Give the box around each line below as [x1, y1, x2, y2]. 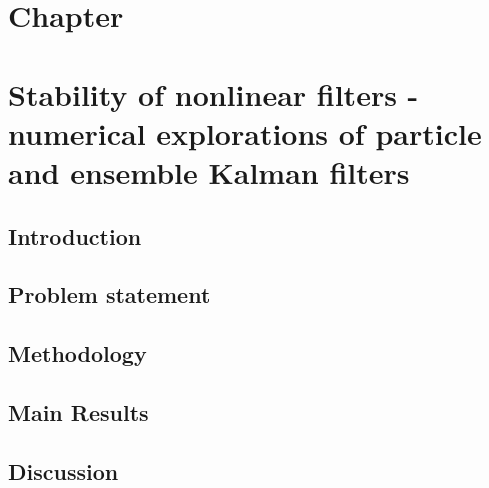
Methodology [8, 338, 147, 369]
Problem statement [8, 279, 211, 310]
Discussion [8, 455, 119, 486]
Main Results [8, 396, 149, 427]
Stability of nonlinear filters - [8, 73, 419, 114]
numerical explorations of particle [8, 112, 482, 153]
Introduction [8, 220, 142, 251]
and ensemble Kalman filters [8, 151, 410, 192]
